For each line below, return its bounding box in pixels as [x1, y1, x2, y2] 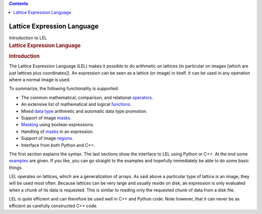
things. [9, 165, 23, 170]
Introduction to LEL [9, 35, 47, 41]
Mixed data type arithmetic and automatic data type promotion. [21, 108, 147, 114]
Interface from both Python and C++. [21, 142, 96, 148]
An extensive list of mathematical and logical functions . [21, 101, 132, 107]
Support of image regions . [21, 135, 74, 141]
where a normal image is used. [9, 77, 70, 82]
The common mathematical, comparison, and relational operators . [21, 95, 153, 100]
